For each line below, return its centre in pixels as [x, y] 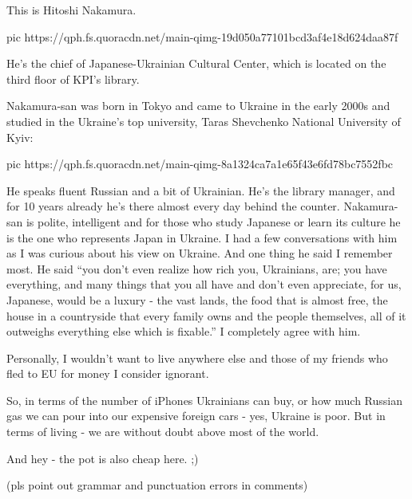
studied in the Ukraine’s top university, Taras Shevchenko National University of [204, 121]
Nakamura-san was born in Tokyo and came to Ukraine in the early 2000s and [198, 106]
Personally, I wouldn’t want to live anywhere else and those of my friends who [197, 358]
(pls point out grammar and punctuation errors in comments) [157, 485]
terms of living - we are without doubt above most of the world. [163, 432]
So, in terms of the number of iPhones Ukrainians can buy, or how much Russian [205, 400]
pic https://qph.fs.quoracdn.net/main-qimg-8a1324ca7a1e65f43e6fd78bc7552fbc [200, 164]
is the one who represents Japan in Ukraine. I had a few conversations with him [202, 237]
